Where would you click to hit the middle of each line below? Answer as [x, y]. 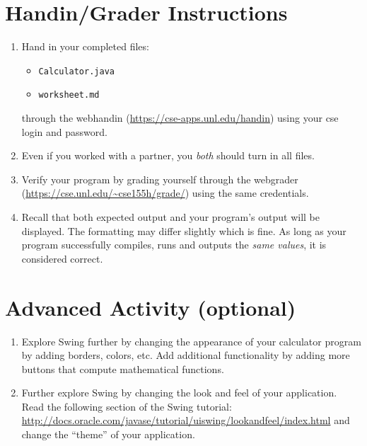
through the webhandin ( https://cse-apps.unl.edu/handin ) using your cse [180, 118]
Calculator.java [76, 71]
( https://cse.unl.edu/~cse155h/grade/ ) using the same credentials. [165, 193]
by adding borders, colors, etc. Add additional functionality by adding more [186, 355]
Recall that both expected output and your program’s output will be [171, 217]
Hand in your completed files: [85, 46]
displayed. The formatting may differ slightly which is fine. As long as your [184, 230]
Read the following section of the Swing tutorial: [127, 406]
